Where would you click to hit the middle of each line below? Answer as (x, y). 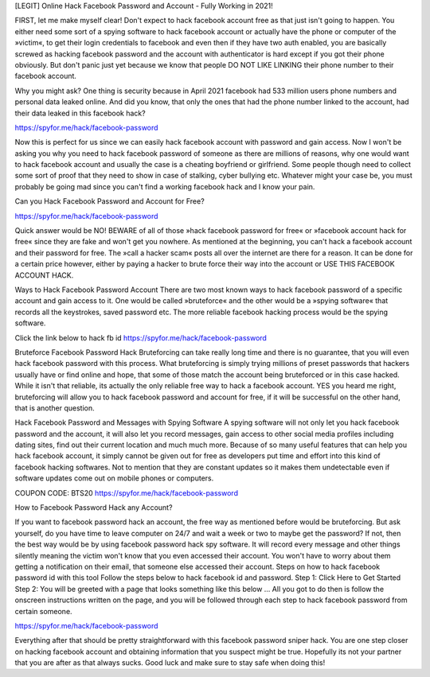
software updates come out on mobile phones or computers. (114, 478)
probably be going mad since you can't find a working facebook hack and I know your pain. (165, 186)
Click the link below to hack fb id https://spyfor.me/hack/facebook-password (141, 337)
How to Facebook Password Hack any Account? (94, 508)
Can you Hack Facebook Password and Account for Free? (109, 201)
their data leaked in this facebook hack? (80, 113)
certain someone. (43, 611)
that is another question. (55, 408)
